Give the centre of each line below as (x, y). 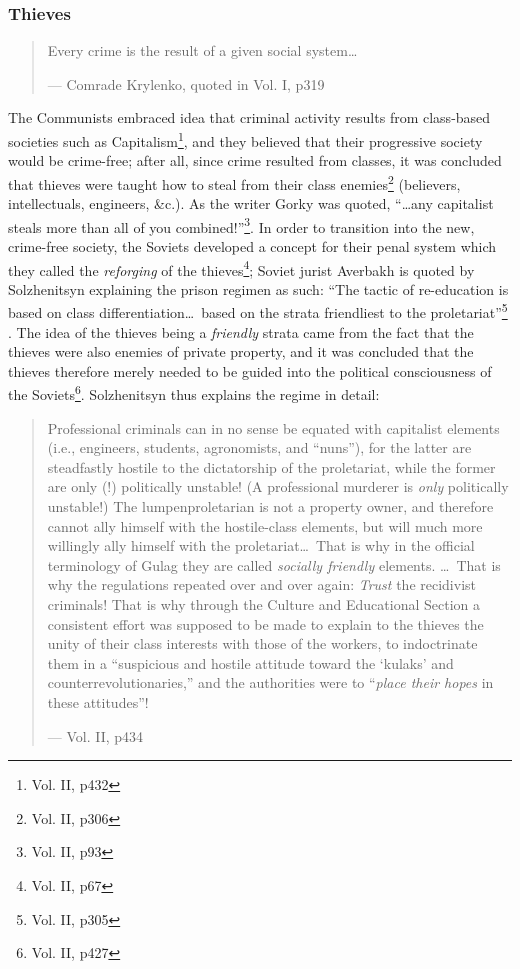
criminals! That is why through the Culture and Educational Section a (263, 604)
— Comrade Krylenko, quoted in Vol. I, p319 (186, 83)
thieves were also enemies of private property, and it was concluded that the (241, 351)
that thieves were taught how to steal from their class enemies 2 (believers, (234, 182)
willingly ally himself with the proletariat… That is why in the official (261, 545)
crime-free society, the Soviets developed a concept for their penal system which (252, 245)
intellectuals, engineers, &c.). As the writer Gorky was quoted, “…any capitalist (251, 203)
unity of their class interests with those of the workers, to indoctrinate (262, 643)
